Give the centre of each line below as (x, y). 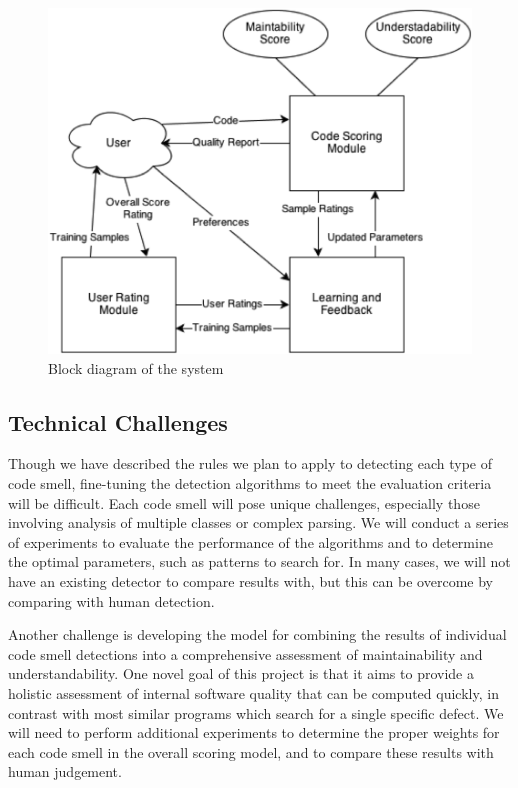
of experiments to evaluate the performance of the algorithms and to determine (250, 541)
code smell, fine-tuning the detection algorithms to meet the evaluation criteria (250, 483)
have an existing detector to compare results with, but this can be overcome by (250, 580)
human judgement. (65, 771)
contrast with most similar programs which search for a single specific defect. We (256, 712)
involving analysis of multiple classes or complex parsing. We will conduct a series (258, 522)
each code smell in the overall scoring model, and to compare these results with (251, 751)
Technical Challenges (118, 421)
